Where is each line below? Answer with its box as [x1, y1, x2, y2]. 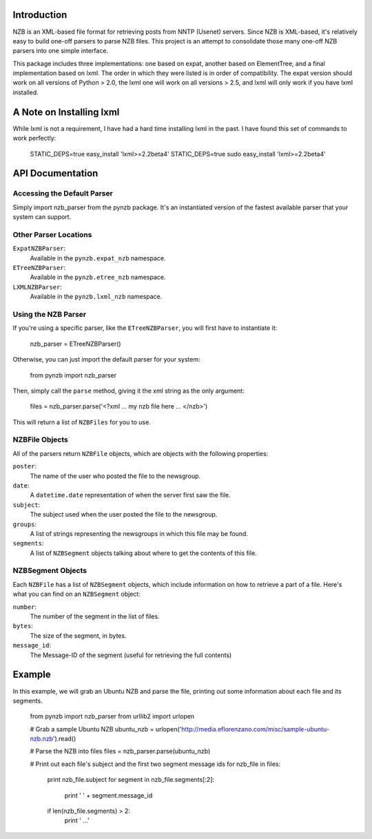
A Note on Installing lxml [12, 106, 120, 118]
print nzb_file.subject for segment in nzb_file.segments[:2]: [47, 776, 215, 784]
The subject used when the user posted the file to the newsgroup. [30, 510, 218, 519]
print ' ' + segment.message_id [64, 791, 153, 799]
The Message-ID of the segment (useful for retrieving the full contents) [30, 651, 232, 659]
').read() [52, 734, 76, 743]
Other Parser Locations [12, 229, 92, 239]
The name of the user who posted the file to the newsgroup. [30, 472, 201, 480]
